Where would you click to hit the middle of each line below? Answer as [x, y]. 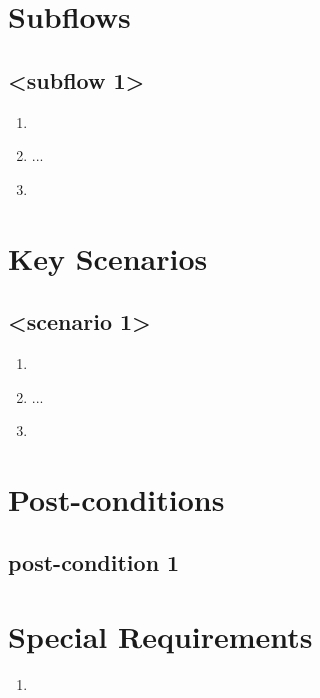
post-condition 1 [94, 562]
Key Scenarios [108, 257]
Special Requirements [160, 636]
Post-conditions [116, 498]
